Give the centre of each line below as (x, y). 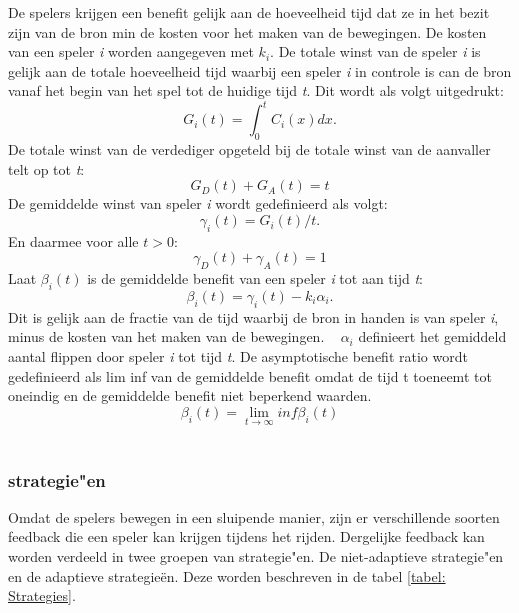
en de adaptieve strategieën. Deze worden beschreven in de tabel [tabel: (227, 575)
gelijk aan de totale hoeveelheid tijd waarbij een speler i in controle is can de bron (260, 70)
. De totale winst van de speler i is (375, 51)
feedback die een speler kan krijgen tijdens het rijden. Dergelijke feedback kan (246, 536)
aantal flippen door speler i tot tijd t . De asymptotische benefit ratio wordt (238, 356)
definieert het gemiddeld (432, 336)
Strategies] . (42, 595)
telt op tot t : (46, 168)
